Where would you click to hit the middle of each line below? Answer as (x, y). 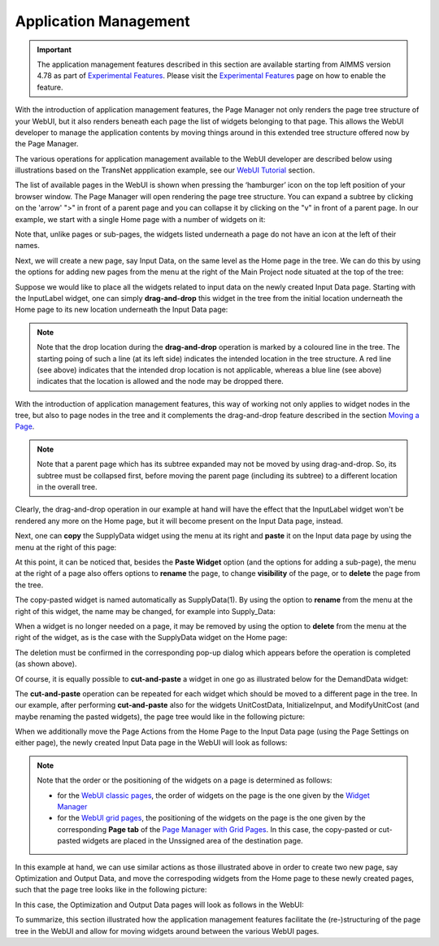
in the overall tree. (67, 487)
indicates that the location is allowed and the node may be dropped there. (160, 381)
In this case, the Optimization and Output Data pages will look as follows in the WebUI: (159, 905)
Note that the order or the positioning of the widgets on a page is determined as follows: (185, 780)
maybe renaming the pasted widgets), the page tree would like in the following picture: (160, 717)
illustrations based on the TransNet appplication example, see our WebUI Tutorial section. (165, 170)
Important (54, 50)
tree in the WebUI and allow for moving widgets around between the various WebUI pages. (167, 931)
